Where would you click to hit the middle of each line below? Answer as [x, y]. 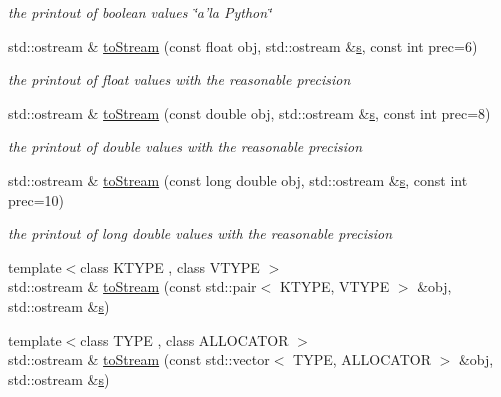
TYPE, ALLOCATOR [362, 359]
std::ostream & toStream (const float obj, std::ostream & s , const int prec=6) [243, 45]
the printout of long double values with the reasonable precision [200, 233]
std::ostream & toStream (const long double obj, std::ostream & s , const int [238, 179]
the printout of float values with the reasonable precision [179, 79]
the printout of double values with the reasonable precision [185, 146]
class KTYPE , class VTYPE [170, 266]
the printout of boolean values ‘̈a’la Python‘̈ [140, 12]
